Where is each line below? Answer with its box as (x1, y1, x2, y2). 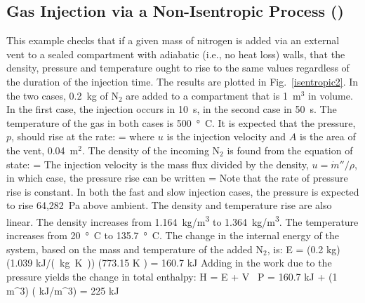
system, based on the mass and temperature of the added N (6, 241, 263, 256)
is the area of (299, 129, 356, 144)
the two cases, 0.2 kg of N (6, 88, 119, 102)
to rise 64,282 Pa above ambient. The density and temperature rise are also (6, 198, 332, 213)
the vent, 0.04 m (6, 142, 79, 157)
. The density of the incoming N (81, 142, 220, 157)
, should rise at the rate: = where (11, 129, 155, 144)
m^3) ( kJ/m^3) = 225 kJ (6, 283, 119, 297)
